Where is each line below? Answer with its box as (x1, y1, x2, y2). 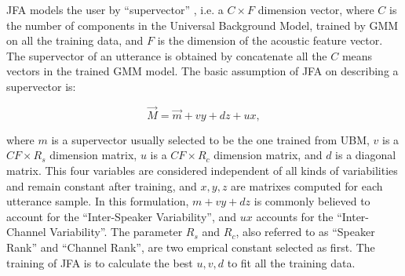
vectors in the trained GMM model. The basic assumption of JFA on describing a (6, 63, 399, 79)
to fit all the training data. (227, 254, 356, 271)
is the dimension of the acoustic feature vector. (157, 32, 383, 49)
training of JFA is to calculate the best (6, 254, 193, 271)
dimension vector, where (257, 2, 374, 17)
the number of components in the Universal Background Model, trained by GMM (6, 16, 399, 33)
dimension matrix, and (213, 147, 323, 163)
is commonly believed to (254, 193, 370, 209)
